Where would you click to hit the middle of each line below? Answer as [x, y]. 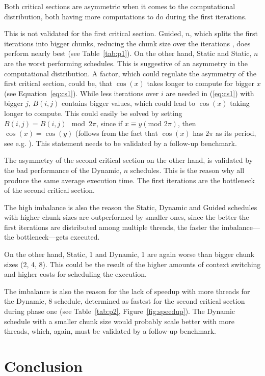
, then [187, 123]
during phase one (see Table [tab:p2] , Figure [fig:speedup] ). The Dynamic [120, 311]
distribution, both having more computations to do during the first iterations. [126, 16]
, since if [110, 123]
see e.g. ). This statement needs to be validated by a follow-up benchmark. [121, 143]
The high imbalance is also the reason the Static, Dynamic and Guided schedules [131, 207]
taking [240, 103]
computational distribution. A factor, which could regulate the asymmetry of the [130, 73]
